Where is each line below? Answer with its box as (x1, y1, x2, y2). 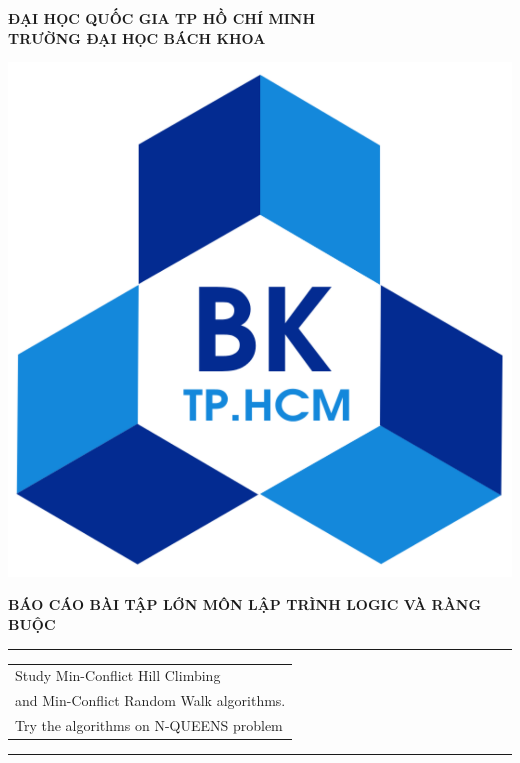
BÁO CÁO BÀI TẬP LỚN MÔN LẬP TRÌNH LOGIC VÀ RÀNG (8, 594, 482, 615)
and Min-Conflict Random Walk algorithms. (15, 690, 286, 711)
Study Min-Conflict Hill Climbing (15, 665, 221, 686)
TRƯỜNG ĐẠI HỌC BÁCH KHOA (8, 27, 266, 48)
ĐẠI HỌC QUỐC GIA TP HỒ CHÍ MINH (8, 8, 316, 28)
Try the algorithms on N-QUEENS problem (15, 714, 283, 735)
